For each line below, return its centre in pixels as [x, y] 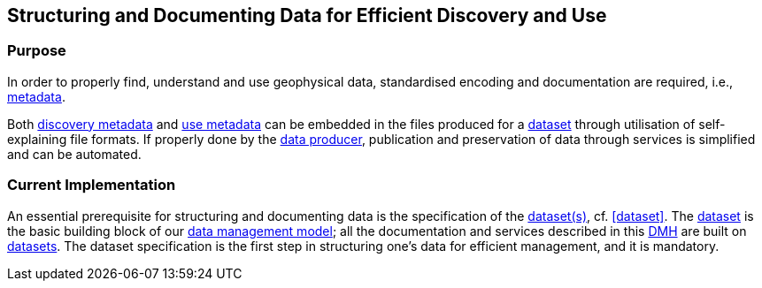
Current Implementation [92, 185]
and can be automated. [74, 154]
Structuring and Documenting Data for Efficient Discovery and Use [307, 15]
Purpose [37, 51]
